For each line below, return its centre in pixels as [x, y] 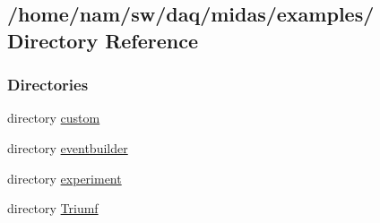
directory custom [54, 118]
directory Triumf [53, 208]
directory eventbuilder [68, 147]
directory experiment [65, 178]
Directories [48, 85]
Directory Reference [103, 40]
